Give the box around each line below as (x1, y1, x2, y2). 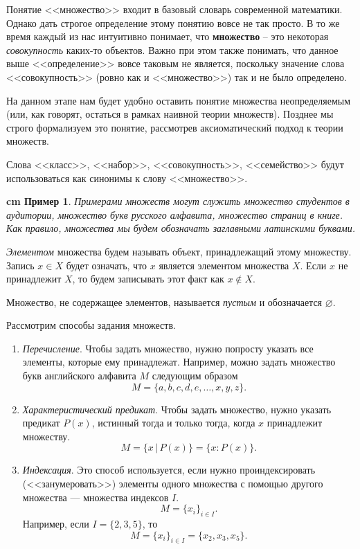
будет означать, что (66, 258, 147, 272)
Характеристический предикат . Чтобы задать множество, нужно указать (22, 402, 332, 416)
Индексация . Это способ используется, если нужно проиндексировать (22, 462, 316, 477)
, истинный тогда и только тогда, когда (91, 415, 255, 430)
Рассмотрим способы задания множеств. (6, 318, 176, 332)
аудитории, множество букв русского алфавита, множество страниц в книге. (6, 207, 343, 222)
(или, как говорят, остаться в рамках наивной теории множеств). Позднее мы (6, 107, 334, 121)
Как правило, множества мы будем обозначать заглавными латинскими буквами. (6, 221, 355, 235)
